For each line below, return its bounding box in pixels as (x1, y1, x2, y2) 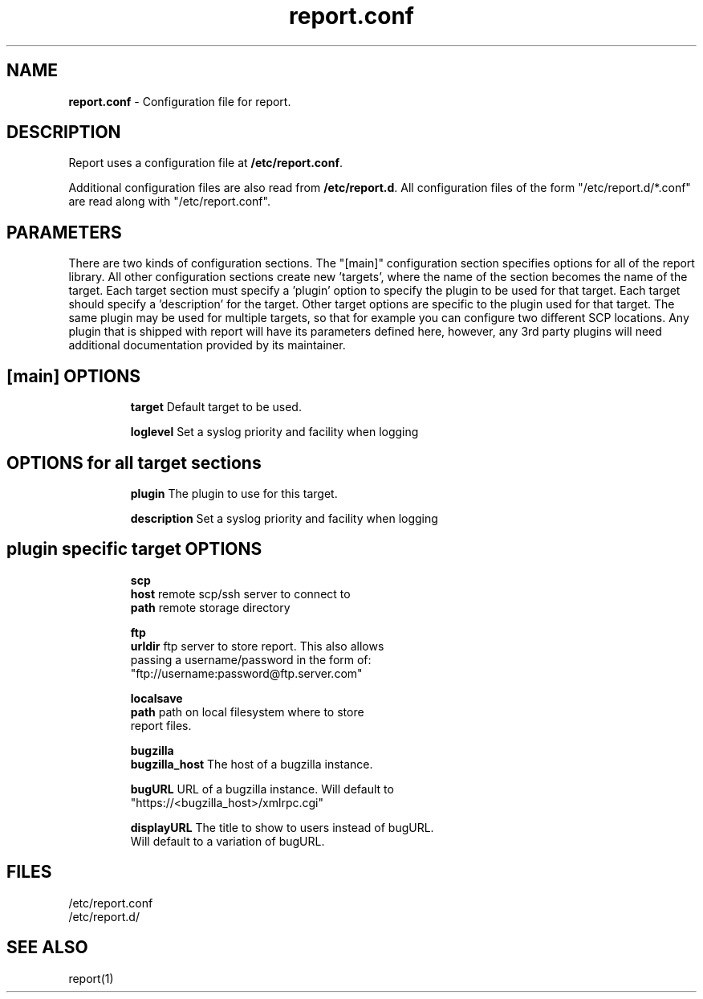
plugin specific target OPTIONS (6, 539, 262, 560)
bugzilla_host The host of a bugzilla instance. (130, 756, 373, 771)
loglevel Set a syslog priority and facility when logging (130, 425, 419, 439)
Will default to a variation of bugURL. (130, 834, 325, 848)
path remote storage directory (130, 600, 291, 614)
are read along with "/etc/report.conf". (68, 194, 270, 209)
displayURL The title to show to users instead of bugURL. (130, 820, 434, 834)
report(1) (68, 971, 114, 985)
